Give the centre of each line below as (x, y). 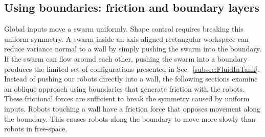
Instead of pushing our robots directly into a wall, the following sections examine (131, 79)
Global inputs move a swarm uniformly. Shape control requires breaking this (124, 29)
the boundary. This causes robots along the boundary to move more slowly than (130, 118)
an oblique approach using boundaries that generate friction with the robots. (124, 88)
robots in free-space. (36, 129)
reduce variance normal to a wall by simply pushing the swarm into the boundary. (133, 49)
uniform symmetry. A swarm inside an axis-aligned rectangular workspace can (126, 38)
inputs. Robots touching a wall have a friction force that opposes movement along (132, 108)
